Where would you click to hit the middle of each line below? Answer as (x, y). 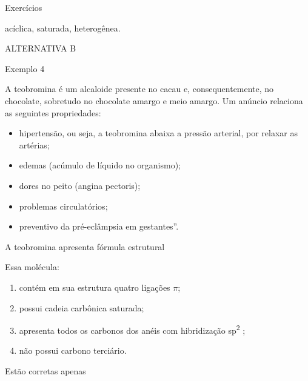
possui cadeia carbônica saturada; (82, 307)
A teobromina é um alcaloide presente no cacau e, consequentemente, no (139, 89)
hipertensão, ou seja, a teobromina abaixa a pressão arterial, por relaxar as (159, 133)
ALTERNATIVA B (41, 48)
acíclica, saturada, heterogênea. (63, 28)
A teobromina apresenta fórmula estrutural (85, 246)
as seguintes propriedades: (53, 112)
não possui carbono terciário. (73, 350)
